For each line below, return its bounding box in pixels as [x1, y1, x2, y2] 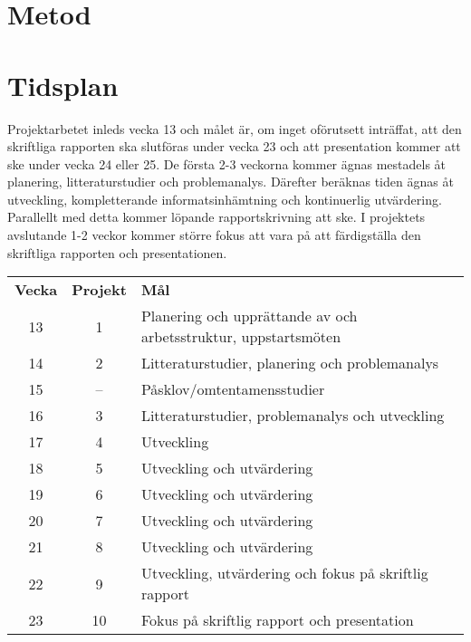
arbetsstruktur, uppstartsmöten [140, 326, 341, 348]
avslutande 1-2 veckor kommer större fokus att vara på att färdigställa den [7, 225, 421, 244]
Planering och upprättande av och [140, 305, 358, 327]
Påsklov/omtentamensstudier [140, 378, 325, 400]
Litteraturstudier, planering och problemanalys [140, 352, 439, 374]
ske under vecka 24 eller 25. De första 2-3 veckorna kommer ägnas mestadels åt [7, 154, 447, 173]
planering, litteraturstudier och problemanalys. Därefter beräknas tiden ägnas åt [7, 172, 454, 191]
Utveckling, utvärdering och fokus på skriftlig [140, 562, 428, 584]
